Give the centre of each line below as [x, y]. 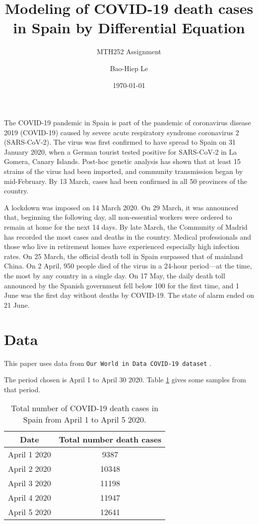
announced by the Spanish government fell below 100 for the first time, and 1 [122, 285]
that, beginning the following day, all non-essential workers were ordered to [118, 217]
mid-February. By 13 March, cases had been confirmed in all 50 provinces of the [126, 181]
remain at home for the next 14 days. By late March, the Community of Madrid [126, 227]
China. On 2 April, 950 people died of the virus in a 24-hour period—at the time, [128, 266]
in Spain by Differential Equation [129, 28]
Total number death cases [110, 439]
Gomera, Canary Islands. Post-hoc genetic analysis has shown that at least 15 [122, 161]
